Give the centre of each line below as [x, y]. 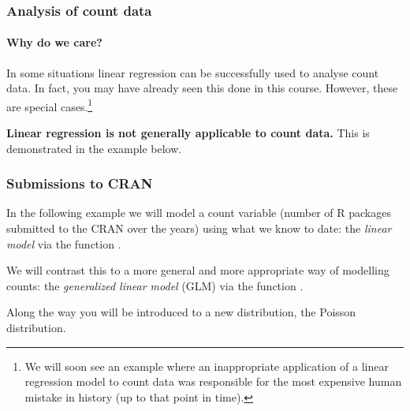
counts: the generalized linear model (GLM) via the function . [155, 285]
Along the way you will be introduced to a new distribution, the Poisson [181, 312]
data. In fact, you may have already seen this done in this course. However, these [202, 88]
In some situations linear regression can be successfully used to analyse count [193, 72]
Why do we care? [54, 42]
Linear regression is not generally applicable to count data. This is [188, 133]
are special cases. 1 [50, 105]
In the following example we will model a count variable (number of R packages [199, 213]
